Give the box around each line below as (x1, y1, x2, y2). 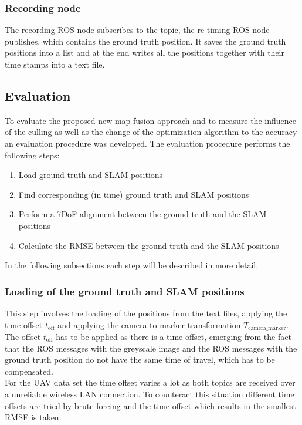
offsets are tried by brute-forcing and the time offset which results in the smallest (5, 399, 296, 411)
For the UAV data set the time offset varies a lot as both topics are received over (5, 376, 296, 389)
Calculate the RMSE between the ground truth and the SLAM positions (18, 239, 279, 251)
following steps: (5, 149, 60, 161)
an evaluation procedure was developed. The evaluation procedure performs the (5, 137, 290, 149)
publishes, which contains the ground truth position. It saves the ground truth (5, 35, 286, 47)
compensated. (5, 365, 53, 377)
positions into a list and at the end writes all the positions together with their (5, 46, 284, 59)
